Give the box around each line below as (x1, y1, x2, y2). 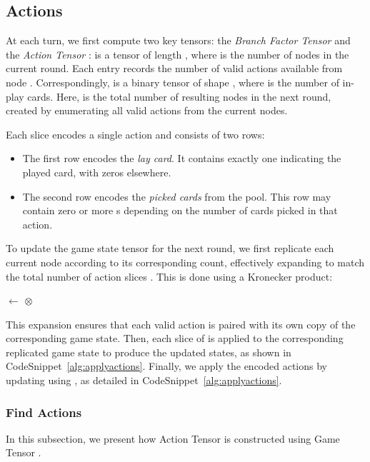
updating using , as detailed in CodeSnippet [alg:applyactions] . (6, 373, 282, 388)
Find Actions (6, 403, 82, 421)
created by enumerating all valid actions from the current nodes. (6, 103, 288, 118)
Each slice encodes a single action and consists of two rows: (6, 126, 265, 141)
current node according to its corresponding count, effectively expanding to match (6, 254, 365, 269)
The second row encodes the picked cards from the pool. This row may (22, 189, 331, 204)
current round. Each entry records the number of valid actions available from (6, 61, 343, 76)
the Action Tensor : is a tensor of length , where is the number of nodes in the (6, 46, 349, 61)
